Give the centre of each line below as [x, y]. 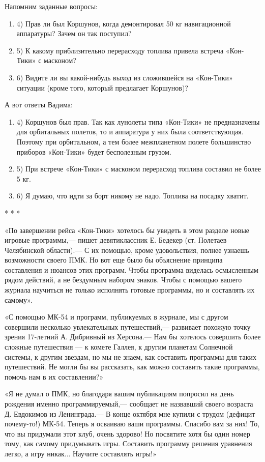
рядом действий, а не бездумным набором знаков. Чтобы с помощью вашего [123, 280]
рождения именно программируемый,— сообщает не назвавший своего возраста [129, 403]
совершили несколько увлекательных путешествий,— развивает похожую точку [128, 326]
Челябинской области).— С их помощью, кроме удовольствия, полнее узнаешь [127, 250]
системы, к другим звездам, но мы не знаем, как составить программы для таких [131, 356]
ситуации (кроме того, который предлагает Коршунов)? [102, 87]
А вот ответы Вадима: [39, 105]
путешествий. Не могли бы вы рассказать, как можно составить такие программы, [132, 367]
